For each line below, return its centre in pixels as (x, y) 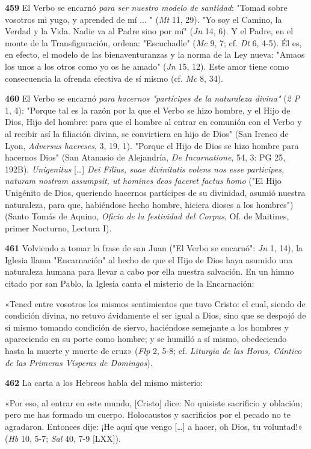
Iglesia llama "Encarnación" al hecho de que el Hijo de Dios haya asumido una (149, 259)
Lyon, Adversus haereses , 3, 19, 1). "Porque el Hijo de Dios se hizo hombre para (152, 145)
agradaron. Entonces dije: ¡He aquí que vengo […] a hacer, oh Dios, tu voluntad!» (154, 426)
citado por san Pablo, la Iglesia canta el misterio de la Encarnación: (130, 283)
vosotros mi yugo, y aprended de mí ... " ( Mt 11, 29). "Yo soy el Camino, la (143, 19)
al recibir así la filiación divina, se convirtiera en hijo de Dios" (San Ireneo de (147, 133)
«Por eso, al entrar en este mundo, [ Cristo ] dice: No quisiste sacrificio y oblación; (154, 402)
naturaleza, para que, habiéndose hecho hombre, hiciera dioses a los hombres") (149, 204)
